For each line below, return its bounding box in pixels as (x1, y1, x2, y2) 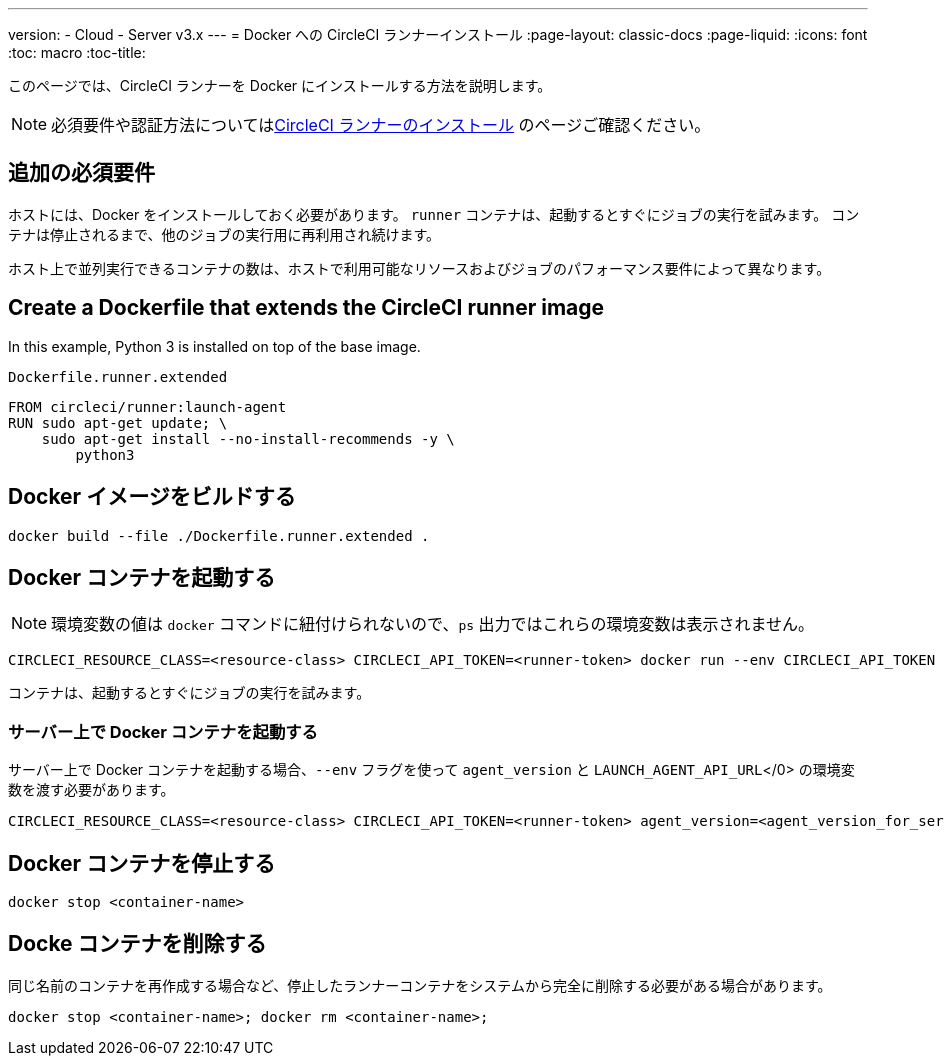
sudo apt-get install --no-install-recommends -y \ (41, 430, 455, 447)
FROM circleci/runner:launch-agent (8, 398, 287, 415)
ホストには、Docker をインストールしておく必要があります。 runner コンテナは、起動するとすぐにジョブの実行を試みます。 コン (8, 205, 860, 223)
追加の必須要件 (8, 160, 155, 186)
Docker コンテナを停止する (8, 850, 276, 876)
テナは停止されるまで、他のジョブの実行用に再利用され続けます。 (8, 225, 441, 243)
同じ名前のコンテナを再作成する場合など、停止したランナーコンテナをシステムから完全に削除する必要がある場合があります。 (8, 976, 832, 994)
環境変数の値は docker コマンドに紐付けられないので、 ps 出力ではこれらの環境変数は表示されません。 (51, 614, 815, 635)
